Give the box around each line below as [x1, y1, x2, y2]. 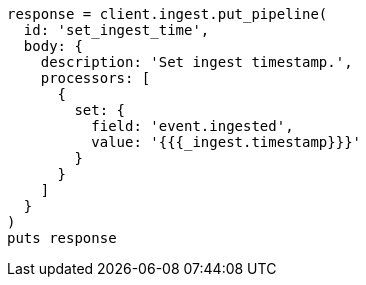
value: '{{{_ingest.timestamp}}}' [91, 134, 362, 150]
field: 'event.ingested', [91, 118, 294, 134]
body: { [23, 38, 83, 54]
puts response [7, 230, 117, 246]
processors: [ [40, 70, 151, 86]
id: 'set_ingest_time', [23, 22, 210, 38]
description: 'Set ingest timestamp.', [40, 54, 353, 70]
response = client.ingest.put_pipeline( [7, 6, 328, 22]
